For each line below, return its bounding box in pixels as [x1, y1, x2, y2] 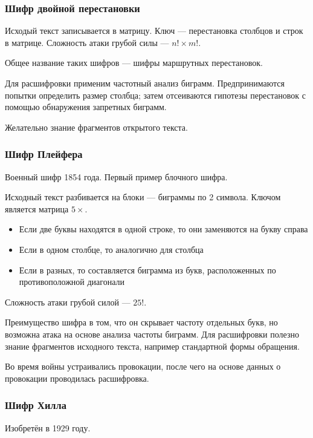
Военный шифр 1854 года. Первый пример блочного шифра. [5, 170, 228, 183]
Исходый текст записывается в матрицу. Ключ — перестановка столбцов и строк [5, 24, 303, 37]
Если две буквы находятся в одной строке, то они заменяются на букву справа [19, 223, 308, 235]
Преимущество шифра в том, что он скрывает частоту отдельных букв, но [5, 316, 278, 328]
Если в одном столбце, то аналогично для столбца [19, 243, 204, 255]
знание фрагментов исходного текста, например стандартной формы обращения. [5, 339, 300, 352]
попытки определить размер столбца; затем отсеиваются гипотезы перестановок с [5, 88, 306, 101]
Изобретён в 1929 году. [5, 421, 91, 434]
